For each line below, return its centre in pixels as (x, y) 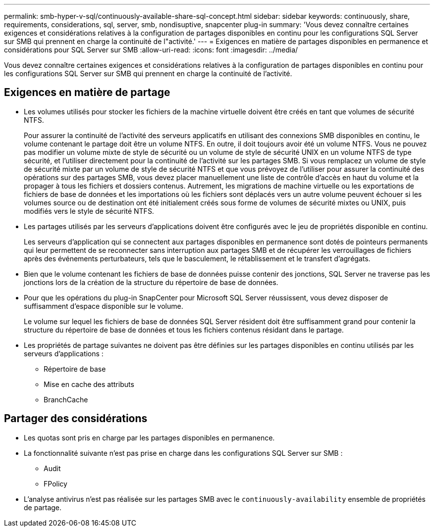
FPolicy (55, 483)
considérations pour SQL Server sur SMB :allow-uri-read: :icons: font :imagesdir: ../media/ (151, 50)
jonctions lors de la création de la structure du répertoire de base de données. (151, 282)
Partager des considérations (76, 419)
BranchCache (66, 399)
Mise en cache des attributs (89, 384)
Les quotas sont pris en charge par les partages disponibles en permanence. (149, 437)
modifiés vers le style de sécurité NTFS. (89, 211)
